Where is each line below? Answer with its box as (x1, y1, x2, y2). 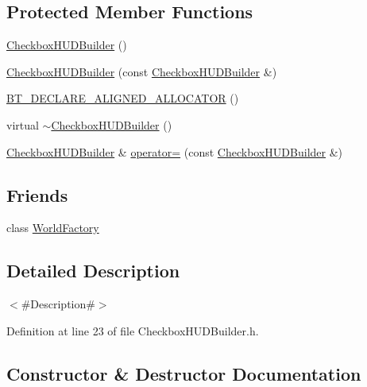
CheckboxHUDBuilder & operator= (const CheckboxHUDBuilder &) (6, 143, 343, 160)
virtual (6, 116, 39, 133)
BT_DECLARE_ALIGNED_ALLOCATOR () (6, 90, 239, 106)
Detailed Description (6, 258, 180, 283)
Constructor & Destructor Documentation (6, 361, 361, 385)
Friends (6, 182, 68, 207)
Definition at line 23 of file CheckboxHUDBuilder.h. (6, 322, 259, 339)
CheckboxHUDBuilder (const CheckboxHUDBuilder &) (6, 63, 277, 79)
